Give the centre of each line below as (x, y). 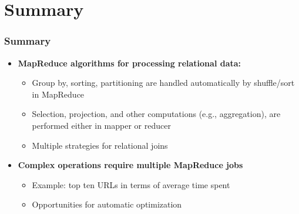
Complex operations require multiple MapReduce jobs (130, 165)
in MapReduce (58, 94)
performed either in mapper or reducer (101, 125)
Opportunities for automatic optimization (107, 204)
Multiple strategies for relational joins (100, 145)
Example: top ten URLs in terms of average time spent (131, 184)
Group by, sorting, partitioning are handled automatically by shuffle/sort (163, 83)
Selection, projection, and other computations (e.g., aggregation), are (156, 114)
